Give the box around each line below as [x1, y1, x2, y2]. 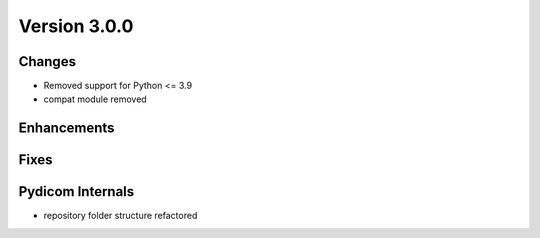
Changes [18, 53, 77, 70]
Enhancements [18, 120, 115, 137]
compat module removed [43, 93, 147, 105]
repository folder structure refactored [43, 210, 198, 222]
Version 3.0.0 [18, 15, 134, 37]
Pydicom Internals [18, 183, 135, 200]
